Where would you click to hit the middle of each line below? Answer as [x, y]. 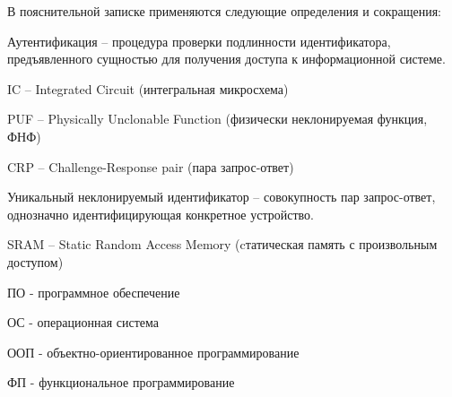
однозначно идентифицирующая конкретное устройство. [161, 214]
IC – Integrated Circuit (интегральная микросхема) [148, 88]
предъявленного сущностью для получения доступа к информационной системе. [226, 59]
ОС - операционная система [83, 322]
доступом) [35, 261]
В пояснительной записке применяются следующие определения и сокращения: [224, 11]
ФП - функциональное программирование [121, 382]
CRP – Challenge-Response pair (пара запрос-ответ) [151, 166]
